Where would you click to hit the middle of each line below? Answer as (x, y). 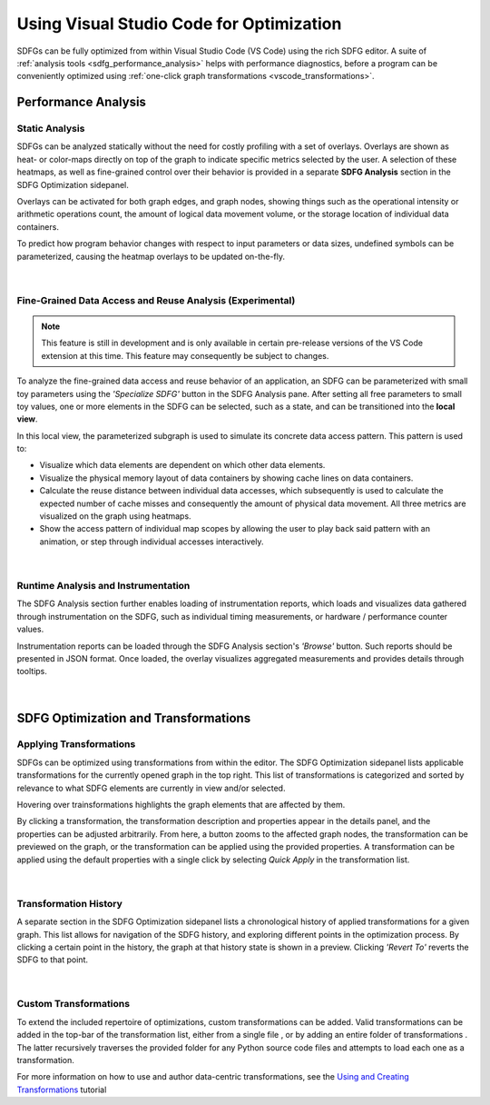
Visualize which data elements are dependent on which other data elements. (182, 465)
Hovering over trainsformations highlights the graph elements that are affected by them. (181, 805)
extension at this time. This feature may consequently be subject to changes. (185, 355)
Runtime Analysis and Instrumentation (103, 585)
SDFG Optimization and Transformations (134, 718)
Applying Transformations (76, 744)
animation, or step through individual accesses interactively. (152, 542)
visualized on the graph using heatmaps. (115, 516)
